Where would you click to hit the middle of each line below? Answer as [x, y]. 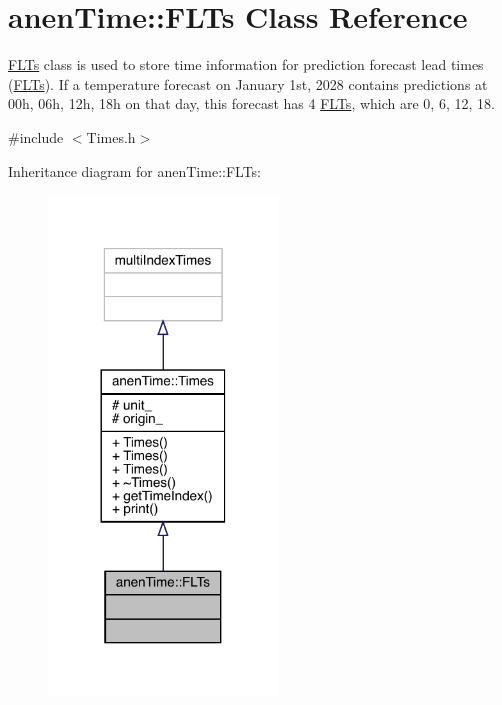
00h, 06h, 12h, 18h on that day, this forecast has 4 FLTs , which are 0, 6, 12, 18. [251, 103]
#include [36, 136]
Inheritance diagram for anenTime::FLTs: [134, 170]
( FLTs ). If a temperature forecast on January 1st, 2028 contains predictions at [248, 83]
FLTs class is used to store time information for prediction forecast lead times [246, 64]
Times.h [111, 136]
